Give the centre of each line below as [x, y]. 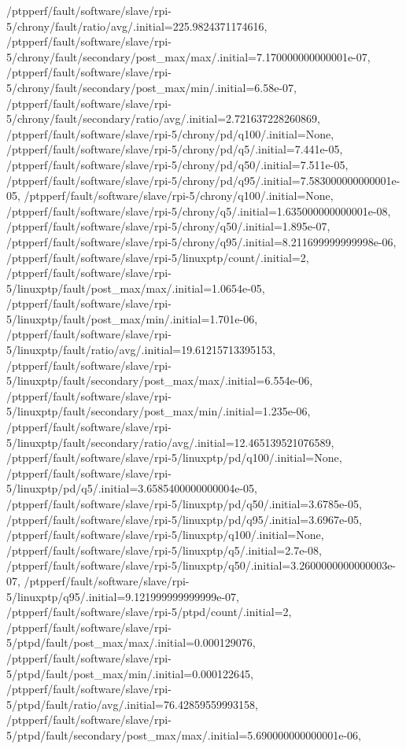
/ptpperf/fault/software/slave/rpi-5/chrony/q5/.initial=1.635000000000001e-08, [199, 210]
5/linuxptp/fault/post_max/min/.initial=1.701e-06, [132, 318]
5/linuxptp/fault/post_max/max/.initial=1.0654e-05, [136, 288]
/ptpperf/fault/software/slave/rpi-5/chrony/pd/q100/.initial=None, [170, 133]
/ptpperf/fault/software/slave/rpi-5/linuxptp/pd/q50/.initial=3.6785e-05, [184, 504]
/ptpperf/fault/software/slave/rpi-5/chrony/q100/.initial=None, [179, 196]
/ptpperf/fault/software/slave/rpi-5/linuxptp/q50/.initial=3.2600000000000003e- [201, 565]
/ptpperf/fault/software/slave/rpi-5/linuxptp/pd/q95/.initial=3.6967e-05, [184, 519]
